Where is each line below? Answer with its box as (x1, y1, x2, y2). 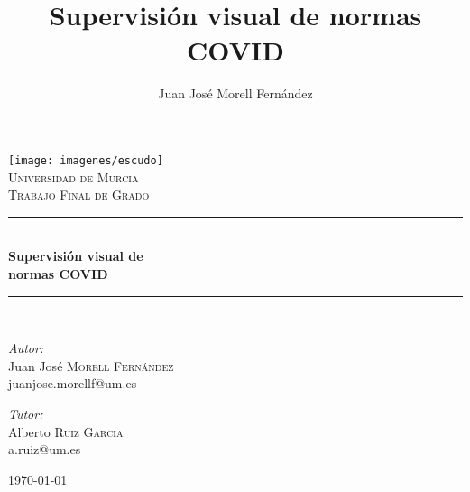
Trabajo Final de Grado (8, 185, 150, 204)
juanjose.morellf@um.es (8, 374, 137, 393)
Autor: (8, 339, 44, 357)
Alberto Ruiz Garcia (8, 422, 124, 441)
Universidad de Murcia (8, 167, 139, 186)
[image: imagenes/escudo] (8, 153, 163, 167)
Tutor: (8, 404, 43, 422)
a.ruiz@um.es (8, 440, 81, 459)
